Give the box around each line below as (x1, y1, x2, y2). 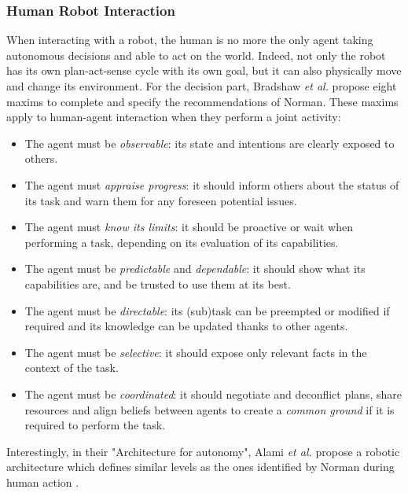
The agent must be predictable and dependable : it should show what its (24, 260, 366, 277)
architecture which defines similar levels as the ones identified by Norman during (6, 458, 395, 475)
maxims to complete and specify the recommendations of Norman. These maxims (6, 93, 399, 109)
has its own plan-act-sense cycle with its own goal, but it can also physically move (6, 62, 402, 79)
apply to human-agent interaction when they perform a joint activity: (6, 109, 341, 125)
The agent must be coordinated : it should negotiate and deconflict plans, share (24, 385, 402, 402)
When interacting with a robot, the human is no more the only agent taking (6, 31, 373, 48)
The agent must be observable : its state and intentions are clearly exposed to (24, 134, 395, 151)
